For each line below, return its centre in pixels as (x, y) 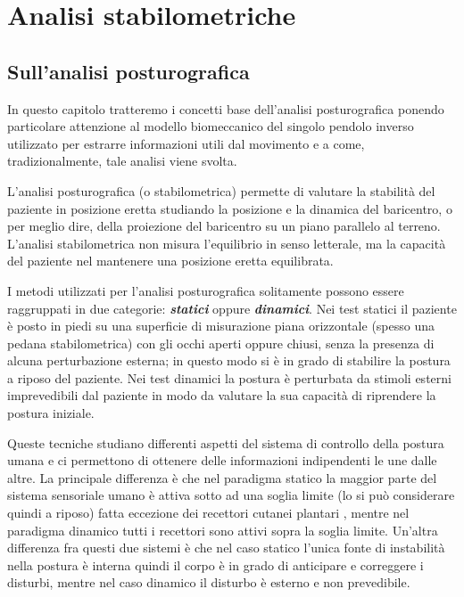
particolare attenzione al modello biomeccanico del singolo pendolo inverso (211, 126)
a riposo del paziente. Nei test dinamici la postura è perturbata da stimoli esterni (229, 377)
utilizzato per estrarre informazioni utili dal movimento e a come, (186, 143)
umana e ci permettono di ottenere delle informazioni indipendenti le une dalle (222, 460)
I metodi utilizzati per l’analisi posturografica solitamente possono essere (206, 290)
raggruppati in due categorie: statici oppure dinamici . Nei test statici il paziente (232, 308)
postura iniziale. (51, 413)
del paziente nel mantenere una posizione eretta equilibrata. (170, 261)
